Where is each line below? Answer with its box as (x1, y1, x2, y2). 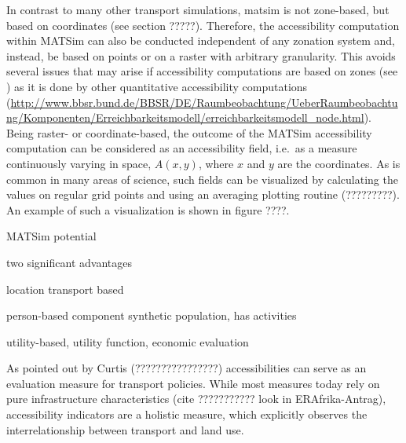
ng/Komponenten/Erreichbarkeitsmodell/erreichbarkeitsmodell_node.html (6, 109, 364, 126)
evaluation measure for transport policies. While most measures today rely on (6, 375, 380, 391)
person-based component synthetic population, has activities (6, 307, 297, 324)
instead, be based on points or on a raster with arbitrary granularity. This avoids (6, 47, 396, 64)
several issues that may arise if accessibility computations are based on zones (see (6, 63, 398, 79)
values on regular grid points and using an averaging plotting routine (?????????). (6, 186, 400, 203)
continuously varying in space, (6, 155, 152, 171)
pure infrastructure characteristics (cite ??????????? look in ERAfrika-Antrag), (6, 390, 386, 407)
